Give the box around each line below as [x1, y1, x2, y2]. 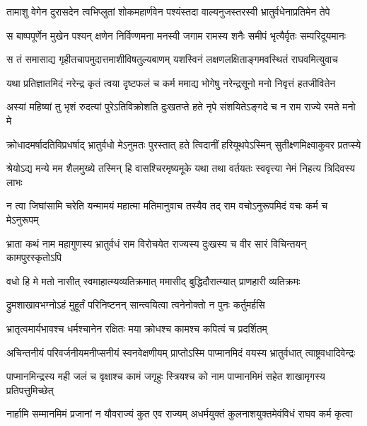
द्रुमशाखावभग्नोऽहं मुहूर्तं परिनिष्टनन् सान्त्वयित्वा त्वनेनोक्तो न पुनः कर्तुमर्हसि [6, 297, 265, 312]
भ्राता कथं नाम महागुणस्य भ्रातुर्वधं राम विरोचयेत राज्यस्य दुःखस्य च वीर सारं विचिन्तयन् [6, 236, 307, 251]
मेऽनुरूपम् [6, 212, 39, 226]
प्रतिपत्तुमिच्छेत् [6, 382, 54, 397]
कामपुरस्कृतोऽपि [6, 250, 62, 265]
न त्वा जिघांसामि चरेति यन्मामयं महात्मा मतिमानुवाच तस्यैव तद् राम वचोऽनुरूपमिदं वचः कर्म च [6, 198, 328, 213]
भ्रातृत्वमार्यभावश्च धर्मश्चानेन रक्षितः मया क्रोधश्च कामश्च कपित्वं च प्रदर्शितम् [6, 321, 267, 335]
